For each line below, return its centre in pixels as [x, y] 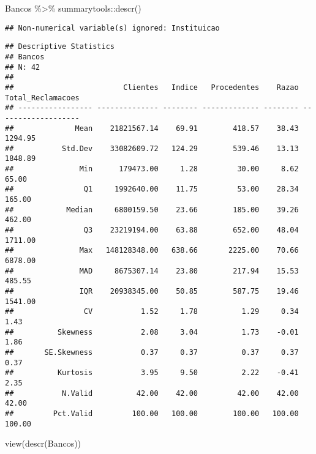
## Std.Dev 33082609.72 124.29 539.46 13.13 [152, 148]
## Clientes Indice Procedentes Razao [152, 87]
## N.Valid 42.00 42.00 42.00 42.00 [152, 393]
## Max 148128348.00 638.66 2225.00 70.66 [152, 251]
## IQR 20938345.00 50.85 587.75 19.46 [152, 291]
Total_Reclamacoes [42, 98]
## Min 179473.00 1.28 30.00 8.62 [152, 169]
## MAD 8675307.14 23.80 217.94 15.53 [152, 271]
